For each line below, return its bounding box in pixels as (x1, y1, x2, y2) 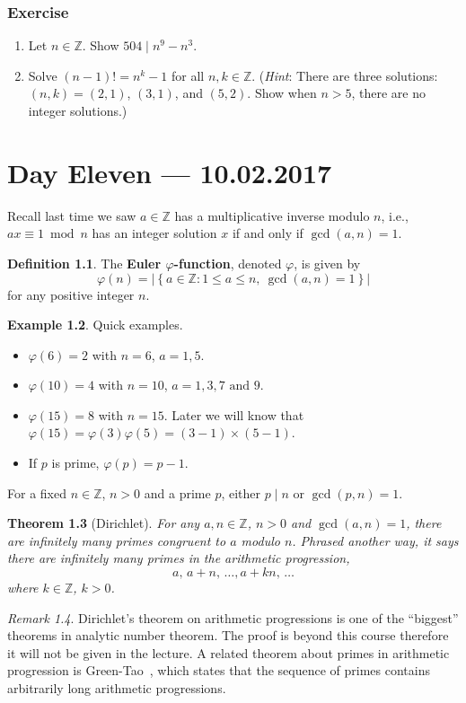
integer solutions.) (28, 101, 127, 119)
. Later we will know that (163, 405, 304, 424)
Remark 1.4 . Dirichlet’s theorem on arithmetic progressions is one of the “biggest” (7, 608, 459, 627)
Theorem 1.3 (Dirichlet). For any (7, 514, 200, 532)
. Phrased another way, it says (292, 531, 459, 549)
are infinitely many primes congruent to (7, 531, 226, 549)
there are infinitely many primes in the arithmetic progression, (7, 549, 350, 567)
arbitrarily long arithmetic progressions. (7, 679, 226, 697)
